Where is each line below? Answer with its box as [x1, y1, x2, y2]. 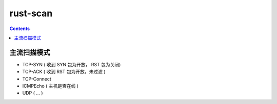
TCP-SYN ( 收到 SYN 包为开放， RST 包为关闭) [22, 61, 121, 67]
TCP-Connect [22, 75, 51, 82]
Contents [9, 25, 30, 32]
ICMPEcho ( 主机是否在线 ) [22, 83, 79, 89]
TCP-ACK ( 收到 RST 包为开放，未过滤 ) [22, 69, 106, 75]
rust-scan [9, 8, 53, 19]
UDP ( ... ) [22, 90, 43, 96]
